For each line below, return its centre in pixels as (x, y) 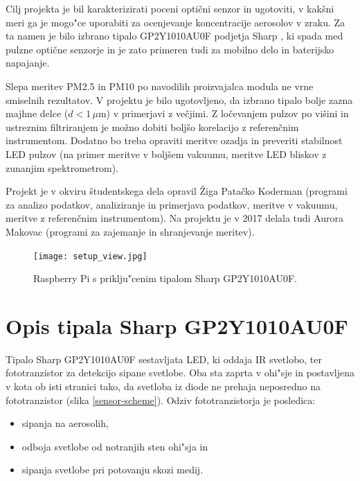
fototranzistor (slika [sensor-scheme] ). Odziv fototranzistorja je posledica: (161, 400)
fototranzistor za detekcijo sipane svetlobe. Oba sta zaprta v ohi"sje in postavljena (180, 373)
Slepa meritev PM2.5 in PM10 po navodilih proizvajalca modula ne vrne (160, 86)
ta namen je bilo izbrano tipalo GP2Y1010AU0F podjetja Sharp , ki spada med (174, 36)
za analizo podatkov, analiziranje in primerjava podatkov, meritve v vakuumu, (172, 204)
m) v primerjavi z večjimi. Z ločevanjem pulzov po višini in (223, 113)
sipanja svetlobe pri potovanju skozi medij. (112, 470)
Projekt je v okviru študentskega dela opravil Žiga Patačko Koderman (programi (177, 191)
